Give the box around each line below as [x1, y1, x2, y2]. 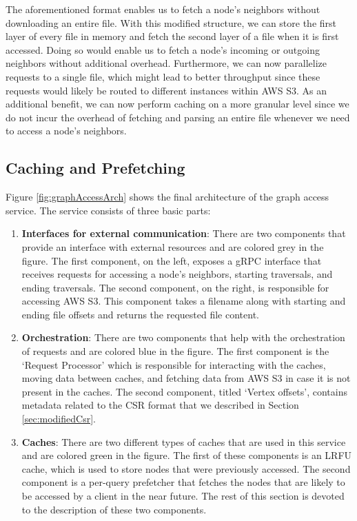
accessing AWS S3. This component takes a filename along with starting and [21, 294, 346, 308]
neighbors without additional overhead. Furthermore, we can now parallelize [6, 56, 327, 70]
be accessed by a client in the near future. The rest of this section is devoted [21, 489, 345, 503]
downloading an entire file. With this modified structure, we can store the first [6, 15, 337, 30]
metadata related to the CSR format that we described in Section [21, 398, 299, 412]
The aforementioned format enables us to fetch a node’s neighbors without [6, 2, 320, 16]
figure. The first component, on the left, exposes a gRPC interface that [21, 253, 322, 267]
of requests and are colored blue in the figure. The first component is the [21, 344, 329, 358]
